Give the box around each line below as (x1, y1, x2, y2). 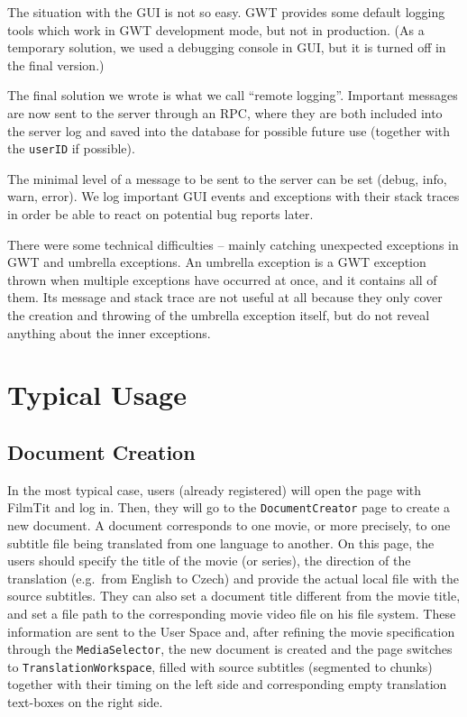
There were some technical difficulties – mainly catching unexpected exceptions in (7, 234, 459, 253)
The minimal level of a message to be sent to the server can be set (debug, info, (7, 169, 447, 188)
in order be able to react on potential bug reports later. (7, 205, 314, 223)
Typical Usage (7, 376, 187, 413)
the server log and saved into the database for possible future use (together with (7, 121, 451, 140)
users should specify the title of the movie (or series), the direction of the (7, 551, 411, 570)
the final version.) (7, 55, 105, 74)
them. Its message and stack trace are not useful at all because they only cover (7, 288, 443, 307)
